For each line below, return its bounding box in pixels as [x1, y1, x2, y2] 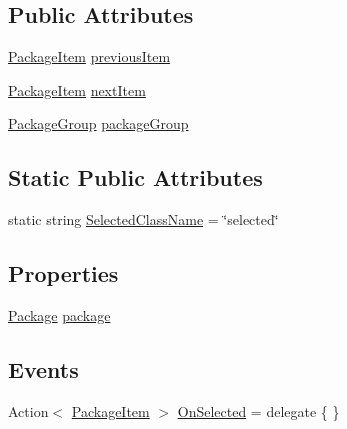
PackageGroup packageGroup [8, 113, 189, 134]
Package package [8, 304, 111, 325]
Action [8, 400, 49, 421]
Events [8, 353, 79, 384]
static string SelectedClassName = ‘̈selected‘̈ [8, 209, 279, 230]
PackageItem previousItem [8, 46, 171, 67]
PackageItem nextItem [8, 79, 146, 100]
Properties [8, 258, 119, 289]
